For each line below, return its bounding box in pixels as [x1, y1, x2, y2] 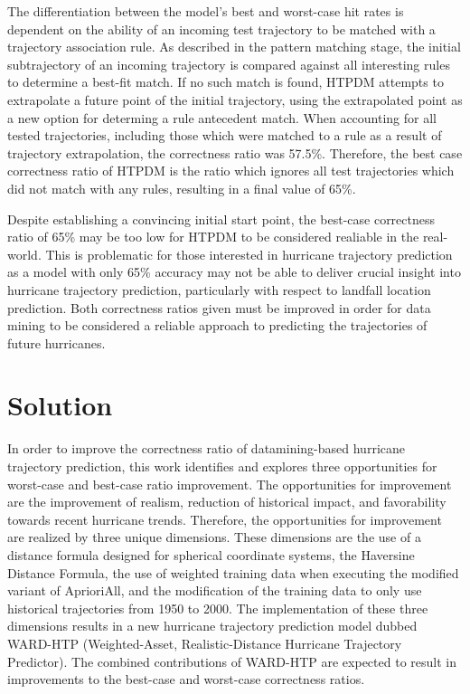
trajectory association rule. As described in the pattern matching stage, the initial [7, 37, 461, 56]
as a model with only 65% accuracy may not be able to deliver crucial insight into [7, 262, 461, 281]
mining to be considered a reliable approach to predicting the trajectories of [7, 316, 428, 335]
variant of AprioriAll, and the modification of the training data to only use [7, 581, 422, 600]
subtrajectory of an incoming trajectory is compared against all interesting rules [7, 54, 450, 73]
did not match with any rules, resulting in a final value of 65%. [7, 178, 356, 197]
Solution [7, 386, 113, 423]
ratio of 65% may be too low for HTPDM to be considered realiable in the [7, 227, 419, 246]
